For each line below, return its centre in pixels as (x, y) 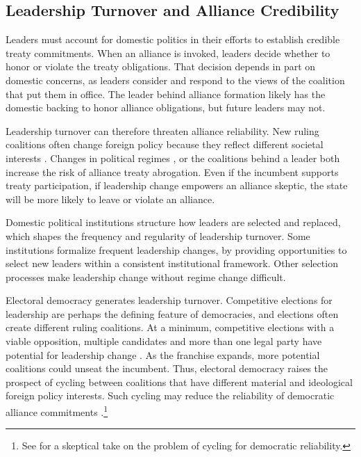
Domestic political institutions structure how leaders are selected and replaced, (173, 222)
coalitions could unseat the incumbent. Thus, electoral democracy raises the (167, 368)
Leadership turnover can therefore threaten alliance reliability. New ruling (162, 130)
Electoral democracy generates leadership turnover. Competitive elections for (169, 300)
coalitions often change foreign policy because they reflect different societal (165, 144)
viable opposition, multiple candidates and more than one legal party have (164, 341)
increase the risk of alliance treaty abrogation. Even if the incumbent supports (172, 171)
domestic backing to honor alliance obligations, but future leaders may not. (166, 107)
